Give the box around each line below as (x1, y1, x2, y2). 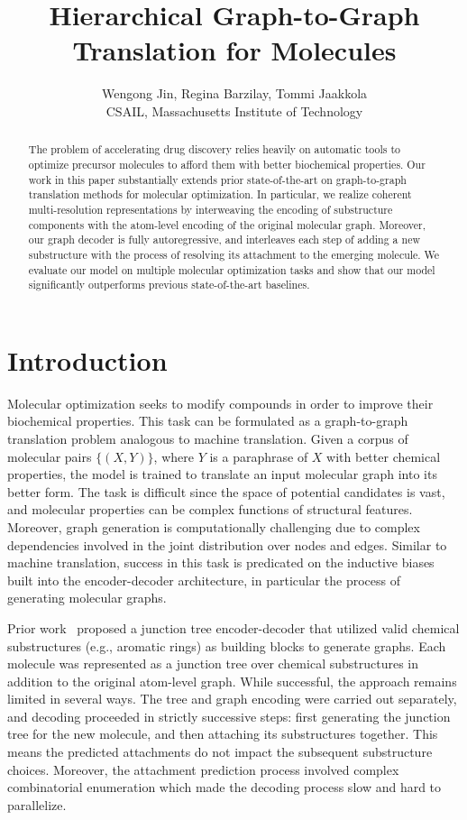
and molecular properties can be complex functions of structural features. (7, 500, 413, 519)
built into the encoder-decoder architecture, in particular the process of (7, 570, 401, 589)
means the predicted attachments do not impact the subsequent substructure (7, 742, 433, 761)
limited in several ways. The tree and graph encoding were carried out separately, (7, 689, 457, 708)
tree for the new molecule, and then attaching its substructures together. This (7, 724, 438, 743)
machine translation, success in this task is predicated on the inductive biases (7, 553, 435, 572)
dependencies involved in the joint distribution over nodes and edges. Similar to (7, 535, 447, 554)
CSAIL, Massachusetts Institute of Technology (105, 101, 363, 120)
